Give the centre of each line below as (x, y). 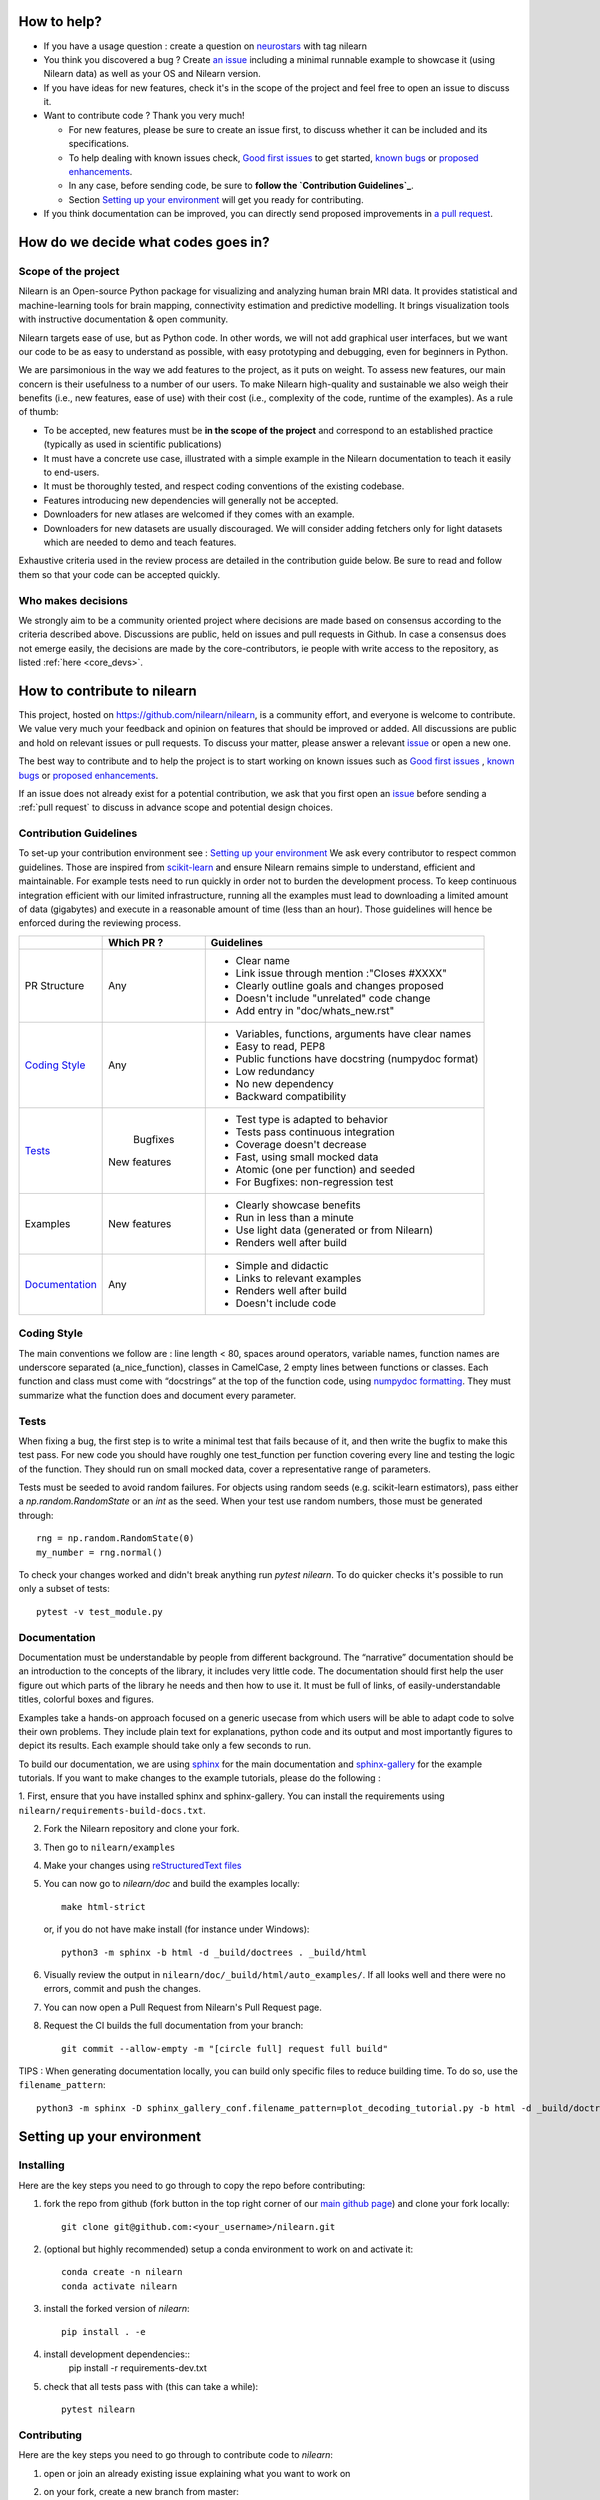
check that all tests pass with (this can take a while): (151, 2386)
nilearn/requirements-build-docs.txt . (112, 1810)
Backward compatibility (291, 1096)
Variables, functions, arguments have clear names (353, 1033)
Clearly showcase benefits (298, 1205)
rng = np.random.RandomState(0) (115, 1538)
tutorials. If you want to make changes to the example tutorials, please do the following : (199, 1778)
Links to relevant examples (298, 1278)
